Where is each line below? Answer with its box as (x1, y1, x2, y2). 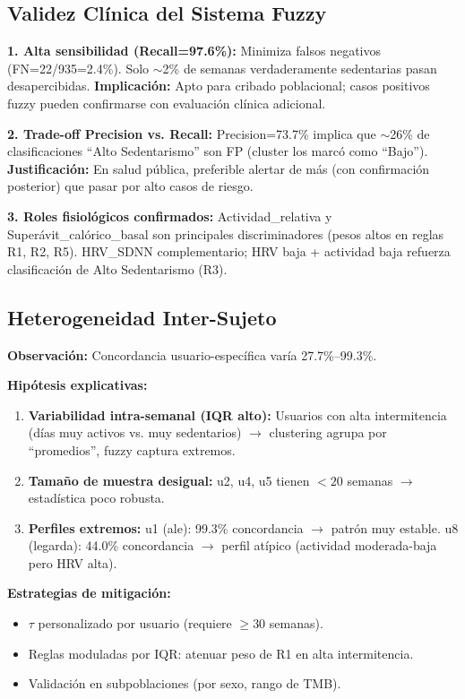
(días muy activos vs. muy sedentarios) (28, 423, 242, 442)
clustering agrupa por (269, 423, 387, 442)
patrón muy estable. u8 (331, 518, 459, 537)
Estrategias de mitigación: (7, 583, 171, 602)
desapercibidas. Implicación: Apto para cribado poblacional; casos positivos (7, 76, 430, 95)
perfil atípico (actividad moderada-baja (221, 536, 437, 555)
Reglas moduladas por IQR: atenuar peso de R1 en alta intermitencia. (28, 643, 414, 662)
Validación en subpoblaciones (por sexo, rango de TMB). (28, 674, 341, 693)
